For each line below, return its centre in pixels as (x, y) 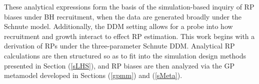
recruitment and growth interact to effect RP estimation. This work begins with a (129, 36)
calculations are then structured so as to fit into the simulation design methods (125, 55)
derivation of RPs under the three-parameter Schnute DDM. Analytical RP (119, 46)
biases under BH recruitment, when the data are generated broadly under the (123, 16)
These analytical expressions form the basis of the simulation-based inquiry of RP (129, 6)
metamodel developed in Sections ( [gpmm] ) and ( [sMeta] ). (93, 75)
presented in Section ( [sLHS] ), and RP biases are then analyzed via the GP (119, 65)
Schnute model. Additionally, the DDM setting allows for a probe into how (118, 26)
